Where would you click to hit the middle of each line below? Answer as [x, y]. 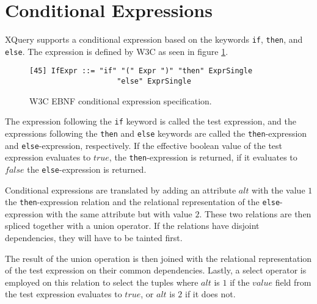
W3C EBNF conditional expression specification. [121, 100]
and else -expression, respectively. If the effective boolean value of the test [144, 145]
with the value [279, 190]
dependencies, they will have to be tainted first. [94, 238]
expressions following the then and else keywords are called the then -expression [156, 133]
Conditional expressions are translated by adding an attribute [121, 190]
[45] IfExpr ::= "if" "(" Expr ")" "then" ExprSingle [141, 71]
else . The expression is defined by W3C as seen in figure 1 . [117, 51]
